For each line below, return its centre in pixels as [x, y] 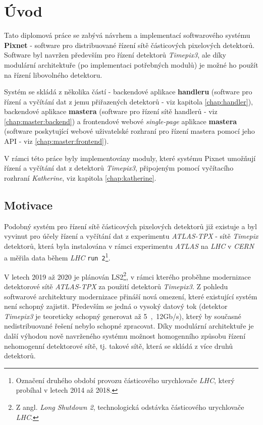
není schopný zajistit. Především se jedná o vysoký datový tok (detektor [116, 306]
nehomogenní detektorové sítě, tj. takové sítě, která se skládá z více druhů [119, 346]
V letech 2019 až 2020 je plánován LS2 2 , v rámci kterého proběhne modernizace [127, 276]
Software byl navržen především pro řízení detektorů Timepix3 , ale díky [115, 55]
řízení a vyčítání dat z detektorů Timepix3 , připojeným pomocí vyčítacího [119, 168]
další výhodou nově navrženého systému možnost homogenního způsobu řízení [125, 335]
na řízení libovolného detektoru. [53, 74]
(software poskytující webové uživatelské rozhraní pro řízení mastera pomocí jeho [129, 131]
